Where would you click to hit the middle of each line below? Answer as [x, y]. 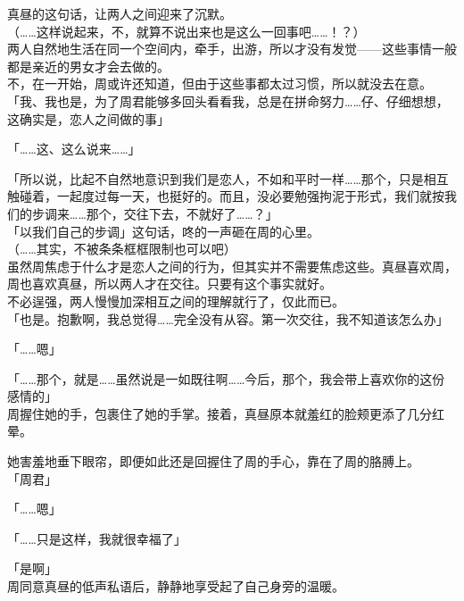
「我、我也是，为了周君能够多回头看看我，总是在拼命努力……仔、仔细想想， [228, 100]
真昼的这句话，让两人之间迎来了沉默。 [120, 13]
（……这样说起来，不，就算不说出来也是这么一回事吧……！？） [186, 31]
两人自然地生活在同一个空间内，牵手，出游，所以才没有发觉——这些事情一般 [232, 49]
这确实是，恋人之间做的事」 [88, 118]
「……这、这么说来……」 [74, 149]
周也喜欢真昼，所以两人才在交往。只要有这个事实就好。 [170, 284]
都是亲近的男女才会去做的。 [88, 66]
